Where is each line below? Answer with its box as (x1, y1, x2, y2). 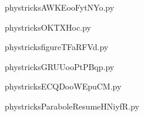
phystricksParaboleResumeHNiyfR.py (5, 100, 139, 112)
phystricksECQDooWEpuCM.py (5, 80, 122, 92)
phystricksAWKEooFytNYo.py (5, 1, 115, 13)
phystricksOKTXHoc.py (5, 21, 91, 33)
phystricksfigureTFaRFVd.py (5, 41, 109, 53)
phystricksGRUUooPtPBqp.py (5, 60, 115, 72)
